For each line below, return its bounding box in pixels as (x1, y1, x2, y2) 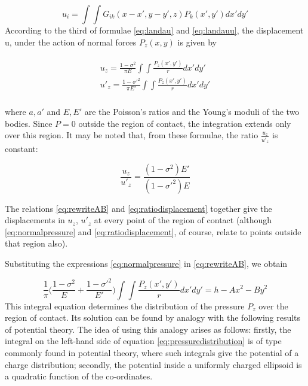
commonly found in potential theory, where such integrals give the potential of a (5, 346, 299, 358)
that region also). (5, 237, 68, 250)
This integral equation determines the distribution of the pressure (5, 299, 245, 312)
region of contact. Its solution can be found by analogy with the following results (5, 311, 301, 324)
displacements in (5, 214, 65, 226)
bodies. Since (5, 117, 53, 129)
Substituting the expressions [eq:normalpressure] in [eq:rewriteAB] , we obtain (5, 257, 288, 269)
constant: (5, 142, 38, 155)
